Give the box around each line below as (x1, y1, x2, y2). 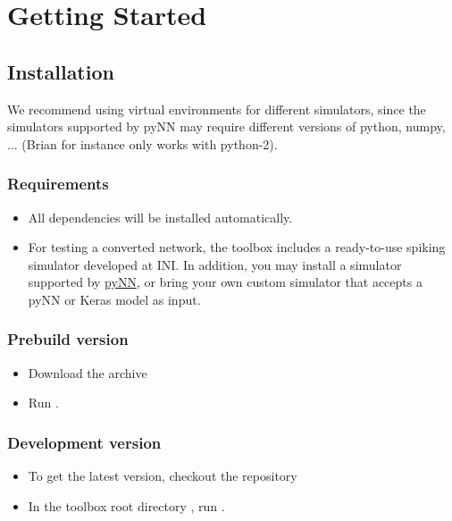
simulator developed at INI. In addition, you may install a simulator (28, 255, 402, 273)
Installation (7, 57, 114, 85)
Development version (7, 431, 162, 453)
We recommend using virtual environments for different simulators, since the (7, 99, 426, 118)
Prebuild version (7, 328, 129, 350)
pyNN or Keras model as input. (28, 290, 201, 308)
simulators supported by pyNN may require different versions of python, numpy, (7, 117, 446, 136)
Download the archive (28, 363, 147, 382)
